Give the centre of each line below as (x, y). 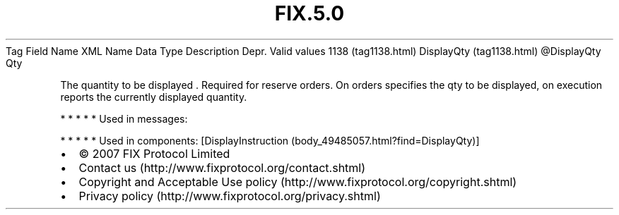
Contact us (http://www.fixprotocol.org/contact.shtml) (222, 167)
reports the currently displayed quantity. (154, 97)
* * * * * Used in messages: (124, 118)
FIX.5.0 (309, 13)
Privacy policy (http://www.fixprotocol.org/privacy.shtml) (230, 196)
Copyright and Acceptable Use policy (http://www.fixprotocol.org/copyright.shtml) (298, 182)
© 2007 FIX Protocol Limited (154, 153)
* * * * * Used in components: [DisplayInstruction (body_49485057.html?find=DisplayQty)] (270, 140)
